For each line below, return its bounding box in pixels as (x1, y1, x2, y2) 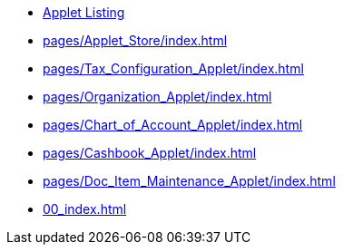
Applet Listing (43, 5, 125, 20)
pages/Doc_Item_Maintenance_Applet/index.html (43, 173, 336, 189)
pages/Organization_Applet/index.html (43, 89, 272, 104)
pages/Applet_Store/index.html (43, 33, 228, 48)
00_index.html (43, 201, 127, 217)
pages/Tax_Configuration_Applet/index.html (43, 61, 304, 76)
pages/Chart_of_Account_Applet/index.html (43, 117, 303, 132)
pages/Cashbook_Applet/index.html (43, 145, 257, 160)
